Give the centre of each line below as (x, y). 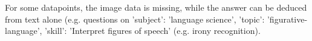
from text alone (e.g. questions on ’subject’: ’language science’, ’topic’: (135, 19)
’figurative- (287, 19)
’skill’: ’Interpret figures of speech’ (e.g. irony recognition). (153, 31)
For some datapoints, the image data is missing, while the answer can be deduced (156, 7)
